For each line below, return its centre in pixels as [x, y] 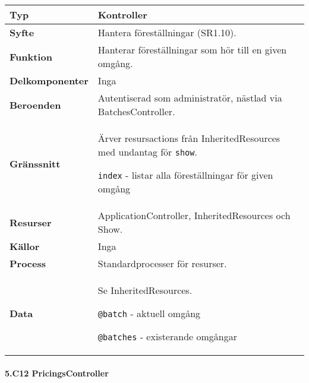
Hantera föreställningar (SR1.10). [167, 32]
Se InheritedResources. [145, 290]
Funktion [31, 56]
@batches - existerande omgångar [167, 336]
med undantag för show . [147, 152]
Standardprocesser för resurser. [162, 263]
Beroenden [35, 105]
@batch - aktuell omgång [149, 313]
